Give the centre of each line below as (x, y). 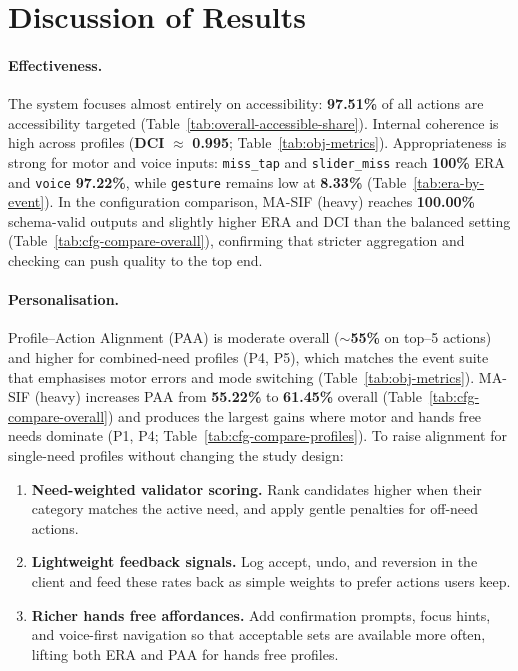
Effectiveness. (55, 64)
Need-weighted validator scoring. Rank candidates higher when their (256, 488)
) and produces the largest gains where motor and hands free (295, 415)
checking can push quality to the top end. (135, 260)
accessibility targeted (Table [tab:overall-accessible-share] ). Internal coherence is (253, 122)
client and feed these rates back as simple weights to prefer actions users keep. (271, 580)
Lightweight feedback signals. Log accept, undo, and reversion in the (254, 561)
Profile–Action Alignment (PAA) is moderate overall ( (174, 337)
